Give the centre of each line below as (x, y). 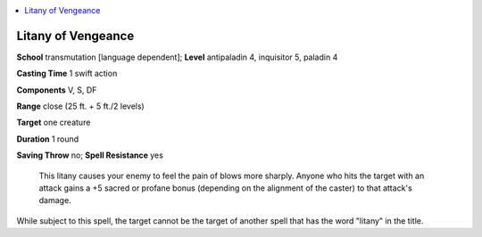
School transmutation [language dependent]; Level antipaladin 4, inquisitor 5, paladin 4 (177, 57)
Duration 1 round (48, 139)
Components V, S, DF (57, 90)
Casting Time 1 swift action (67, 74)
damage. (55, 200)
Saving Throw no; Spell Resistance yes (90, 155)
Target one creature (54, 123)
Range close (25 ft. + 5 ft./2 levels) (80, 106)
